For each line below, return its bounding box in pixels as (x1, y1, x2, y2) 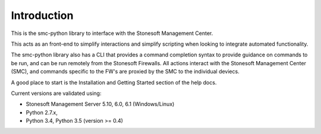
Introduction (11, 9, 74, 22)
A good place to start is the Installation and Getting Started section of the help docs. (11, 79, 217, 86)
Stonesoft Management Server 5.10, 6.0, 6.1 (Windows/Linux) (26, 101, 175, 108)
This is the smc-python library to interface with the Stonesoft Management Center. (11, 30, 213, 37)
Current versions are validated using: (11, 90, 102, 97)
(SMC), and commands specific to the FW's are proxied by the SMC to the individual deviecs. (11, 68, 240, 75)
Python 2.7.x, (26, 109, 58, 116)
